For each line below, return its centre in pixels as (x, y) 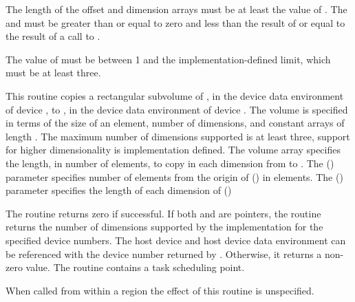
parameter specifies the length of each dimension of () (119, 190)
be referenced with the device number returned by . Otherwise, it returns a (164, 254)
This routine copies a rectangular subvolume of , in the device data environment (175, 95)
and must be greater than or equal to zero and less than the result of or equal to (175, 22)
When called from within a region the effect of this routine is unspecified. (160, 290)
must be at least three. (53, 73)
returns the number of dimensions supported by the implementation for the (164, 227)
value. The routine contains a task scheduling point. (135, 267)
